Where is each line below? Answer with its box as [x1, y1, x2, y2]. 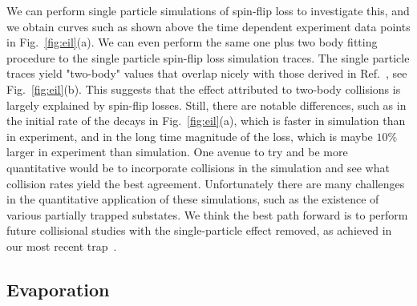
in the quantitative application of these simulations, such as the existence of [6, 191, 379, 207]
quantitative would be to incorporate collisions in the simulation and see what [6, 159, 390, 175]
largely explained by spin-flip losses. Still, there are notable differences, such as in [6, 96, 407, 113]
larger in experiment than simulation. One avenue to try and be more [6, 143, 348, 160]
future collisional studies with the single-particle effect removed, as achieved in [6, 222, 392, 239]
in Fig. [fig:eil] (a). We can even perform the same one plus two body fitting [6, 34, 378, 50]
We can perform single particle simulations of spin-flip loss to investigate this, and [6, 2, 410, 18]
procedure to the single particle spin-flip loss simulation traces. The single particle [6, 49, 410, 66]
